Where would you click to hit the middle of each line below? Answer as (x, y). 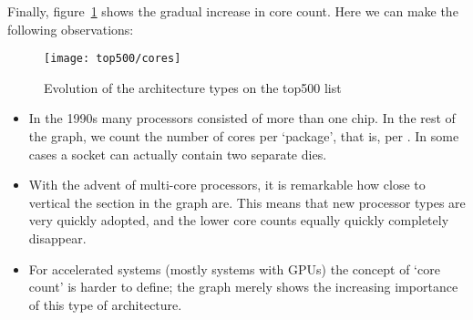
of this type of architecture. (105, 304)
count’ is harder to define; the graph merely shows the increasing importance (243, 287)
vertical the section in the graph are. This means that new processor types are (247, 202)
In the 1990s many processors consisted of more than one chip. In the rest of (242, 118)
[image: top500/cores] (113, 59)
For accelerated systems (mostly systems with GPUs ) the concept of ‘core (234, 268)
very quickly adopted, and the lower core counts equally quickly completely (239, 220)
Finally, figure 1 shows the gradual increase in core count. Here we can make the (233, 11)
